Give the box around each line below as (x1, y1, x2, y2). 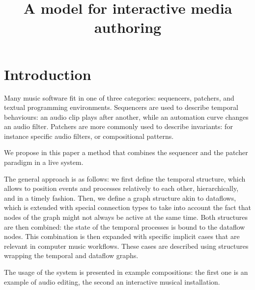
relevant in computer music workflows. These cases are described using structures (4, 240, 249, 251)
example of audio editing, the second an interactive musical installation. (4, 276, 220, 287)
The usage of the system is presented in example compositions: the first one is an (4, 267, 248, 277)
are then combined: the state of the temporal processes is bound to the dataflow (4, 221, 245, 232)
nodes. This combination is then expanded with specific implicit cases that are (4, 231, 240, 241)
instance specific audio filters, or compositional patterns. (4, 131, 174, 141)
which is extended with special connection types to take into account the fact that (4, 202, 252, 212)
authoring (94, 17, 162, 37)
